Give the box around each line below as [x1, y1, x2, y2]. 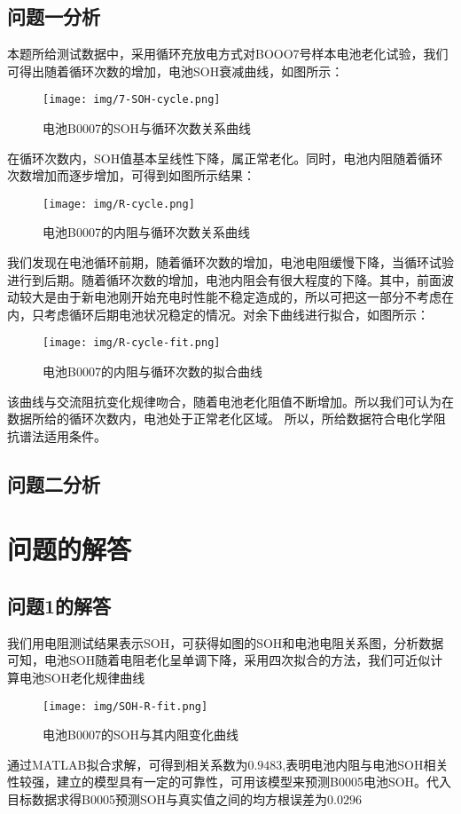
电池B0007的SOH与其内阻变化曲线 [43, 725, 239, 744]
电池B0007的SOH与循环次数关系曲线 [43, 119, 252, 138]
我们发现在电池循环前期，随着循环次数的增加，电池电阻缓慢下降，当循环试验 [7, 253, 454, 272]
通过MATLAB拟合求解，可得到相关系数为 [7, 755, 248, 773]
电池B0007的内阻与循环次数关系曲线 [43, 223, 250, 241]
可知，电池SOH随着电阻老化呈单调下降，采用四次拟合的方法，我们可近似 [7, 651, 431, 669]
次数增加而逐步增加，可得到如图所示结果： [7, 166, 255, 185]
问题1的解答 [7, 592, 112, 620]
